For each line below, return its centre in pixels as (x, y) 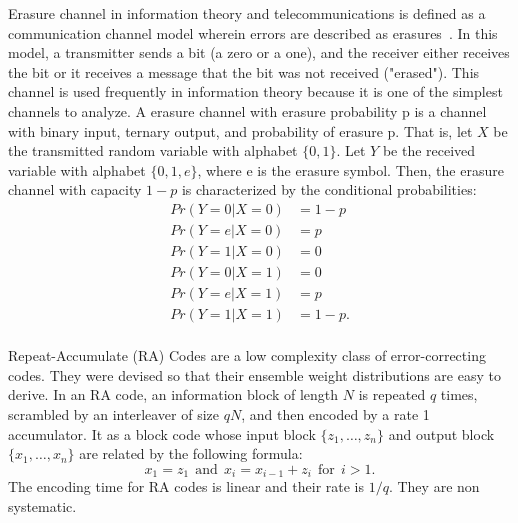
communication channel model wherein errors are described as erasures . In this (253, 32)
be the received (429, 150)
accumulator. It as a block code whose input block (162, 433)
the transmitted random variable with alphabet (153, 150)
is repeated (392, 394)
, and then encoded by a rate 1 (335, 413)
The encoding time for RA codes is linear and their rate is (186, 486)
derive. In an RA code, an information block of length (173, 394)
